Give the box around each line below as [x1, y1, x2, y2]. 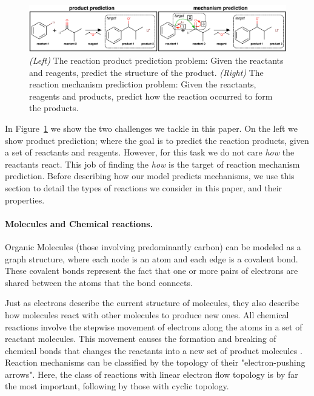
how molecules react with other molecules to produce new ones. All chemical [5, 308, 289, 321]
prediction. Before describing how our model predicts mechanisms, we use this [5, 169, 295, 182]
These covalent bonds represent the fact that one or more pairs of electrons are [5, 264, 298, 277]
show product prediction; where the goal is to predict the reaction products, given [5, 134, 309, 146]
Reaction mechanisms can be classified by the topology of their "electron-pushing [5, 356, 306, 369]
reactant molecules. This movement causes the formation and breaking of [5, 332, 276, 345]
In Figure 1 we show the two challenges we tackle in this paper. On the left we [5, 121, 298, 134]
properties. [5, 193, 45, 206]
